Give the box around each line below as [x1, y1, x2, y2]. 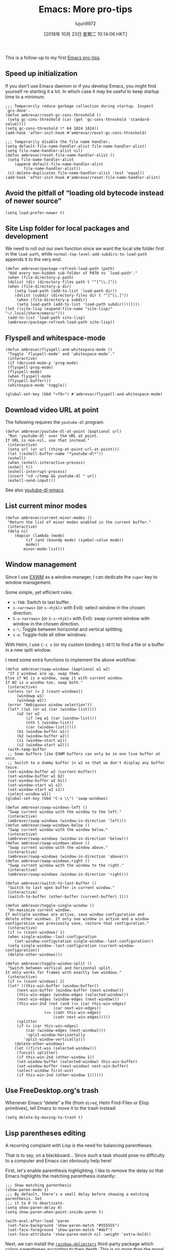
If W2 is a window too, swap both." [5, 680, 83, 685]
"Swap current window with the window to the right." [7, 863, 124, 868]
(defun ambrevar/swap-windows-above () [5, 840, 90, 846]
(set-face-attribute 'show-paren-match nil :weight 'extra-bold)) [7, 1232, 152, 1237]
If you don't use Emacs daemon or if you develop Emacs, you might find [5, 83, 156, 89]
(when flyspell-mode [7, 374, 51, 379]
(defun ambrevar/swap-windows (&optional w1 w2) [5, 666, 110, 671]
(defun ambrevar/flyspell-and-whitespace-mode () [5, 347, 113, 352]
